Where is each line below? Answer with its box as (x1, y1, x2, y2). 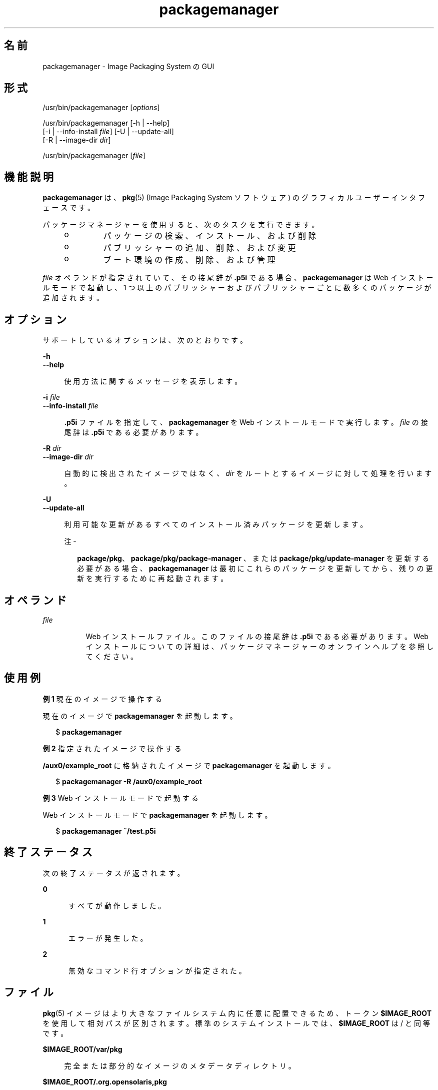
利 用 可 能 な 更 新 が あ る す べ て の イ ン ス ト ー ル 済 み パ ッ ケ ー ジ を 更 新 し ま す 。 (64, 520, 367, 529)
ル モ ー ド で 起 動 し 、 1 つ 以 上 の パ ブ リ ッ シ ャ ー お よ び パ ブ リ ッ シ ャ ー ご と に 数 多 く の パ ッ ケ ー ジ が (42, 283, 431, 292)
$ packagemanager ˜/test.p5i (55, 826, 156, 835)
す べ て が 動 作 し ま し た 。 (68, 901, 165, 910)
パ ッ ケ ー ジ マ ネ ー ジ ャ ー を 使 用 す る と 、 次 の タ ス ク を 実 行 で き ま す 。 (42, 220, 319, 229)
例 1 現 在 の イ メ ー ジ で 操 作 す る (42, 694, 162, 703)
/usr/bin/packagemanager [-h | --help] (42, 119, 169, 128)
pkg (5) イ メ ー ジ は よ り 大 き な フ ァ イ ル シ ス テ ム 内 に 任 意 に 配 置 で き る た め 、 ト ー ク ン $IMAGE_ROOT (42, 1008, 431, 1017)
